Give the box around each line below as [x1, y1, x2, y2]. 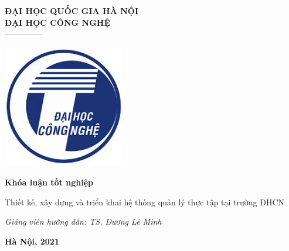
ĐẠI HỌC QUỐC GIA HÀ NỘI [5, 5, 139, 16]
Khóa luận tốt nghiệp [5, 176, 94, 188]
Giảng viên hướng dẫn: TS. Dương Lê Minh [5, 215, 162, 228]
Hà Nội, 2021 [5, 235, 59, 247]
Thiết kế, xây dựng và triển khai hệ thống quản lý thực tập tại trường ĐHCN [5, 195, 285, 208]
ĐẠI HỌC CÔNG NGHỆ [5, 16, 111, 28]
